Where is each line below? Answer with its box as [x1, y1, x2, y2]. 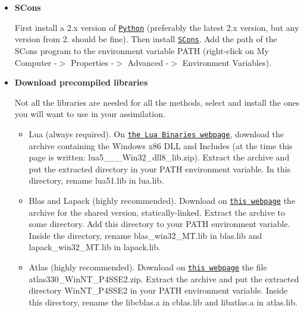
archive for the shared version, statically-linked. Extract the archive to [29, 206, 285, 218]
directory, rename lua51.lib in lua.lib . [29, 174, 164, 187]
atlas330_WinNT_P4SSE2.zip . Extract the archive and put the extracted [29, 272, 299, 285]
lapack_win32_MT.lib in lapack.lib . [29, 241, 161, 253]
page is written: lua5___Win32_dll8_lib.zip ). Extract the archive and [29, 151, 290, 163]
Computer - [14, 56, 57, 68]
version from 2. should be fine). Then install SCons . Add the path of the [14, 33, 277, 45]
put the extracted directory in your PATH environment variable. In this [29, 162, 291, 175]
